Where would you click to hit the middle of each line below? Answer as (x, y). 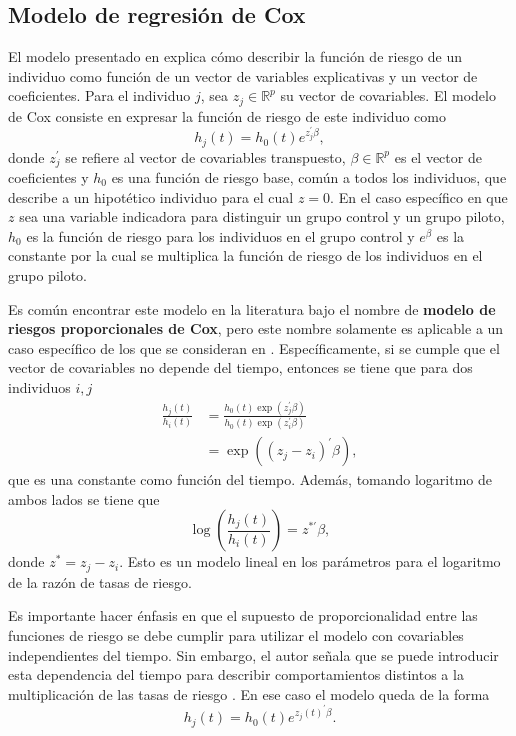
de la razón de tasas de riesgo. (100, 581)
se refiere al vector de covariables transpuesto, (205, 156)
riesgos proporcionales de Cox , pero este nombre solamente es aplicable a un (256, 328)
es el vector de (438, 156)
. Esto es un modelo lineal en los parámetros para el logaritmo (310, 561)
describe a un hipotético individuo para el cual (151, 196)
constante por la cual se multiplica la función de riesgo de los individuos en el (245, 255)
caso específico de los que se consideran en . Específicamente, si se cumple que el (254, 347)
